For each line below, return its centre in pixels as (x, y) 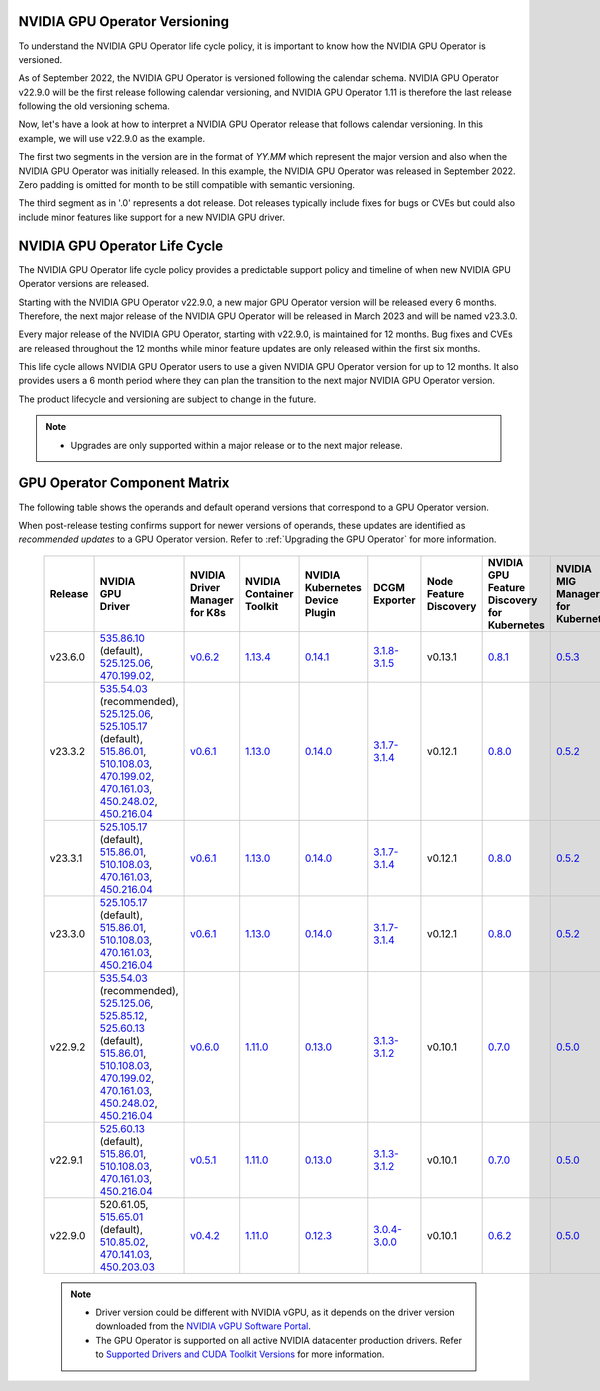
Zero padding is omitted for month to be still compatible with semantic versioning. (186, 185)
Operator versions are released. (84, 284)
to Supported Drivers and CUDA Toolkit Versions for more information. (240, 1354)
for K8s (208, 612)
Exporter (394, 600)
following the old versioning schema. (94, 106)
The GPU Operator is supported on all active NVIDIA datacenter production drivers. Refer (278, 1340)
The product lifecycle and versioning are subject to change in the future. (167, 399)
